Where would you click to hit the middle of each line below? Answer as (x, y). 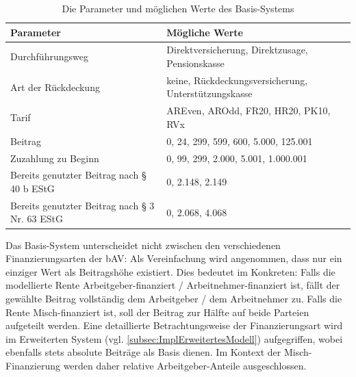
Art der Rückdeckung (55, 87)
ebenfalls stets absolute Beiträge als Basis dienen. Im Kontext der (143, 352)
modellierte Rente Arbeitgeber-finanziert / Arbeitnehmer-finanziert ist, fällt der (173, 285)
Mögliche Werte (205, 32)
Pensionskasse (195, 63)
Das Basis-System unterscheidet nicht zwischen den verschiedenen (143, 245)
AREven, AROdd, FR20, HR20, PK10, (249, 110)
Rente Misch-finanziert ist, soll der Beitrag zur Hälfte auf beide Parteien (157, 312)
